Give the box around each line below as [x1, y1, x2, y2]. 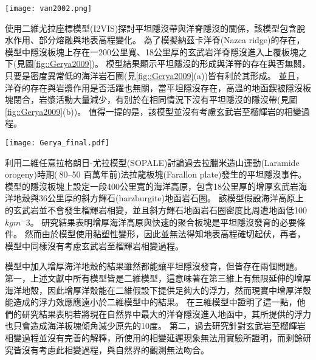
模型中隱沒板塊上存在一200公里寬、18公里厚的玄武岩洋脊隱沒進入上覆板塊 [5, 45, 298, 58]
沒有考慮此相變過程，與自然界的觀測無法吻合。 [21, 343, 209, 356]
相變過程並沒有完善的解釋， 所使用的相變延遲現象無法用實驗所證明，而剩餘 [5, 331, 303, 344]
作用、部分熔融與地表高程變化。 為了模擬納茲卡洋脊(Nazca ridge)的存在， [13, 33, 305, 46]
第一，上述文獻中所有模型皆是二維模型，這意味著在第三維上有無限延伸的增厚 [5, 272, 311, 284]
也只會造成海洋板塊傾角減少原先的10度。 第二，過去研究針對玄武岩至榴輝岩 [5, 319, 306, 332]
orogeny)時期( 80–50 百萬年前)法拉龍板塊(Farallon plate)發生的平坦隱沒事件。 [5, 168, 307, 181]
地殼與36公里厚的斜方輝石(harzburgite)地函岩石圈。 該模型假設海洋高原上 [13, 192, 304, 204]
